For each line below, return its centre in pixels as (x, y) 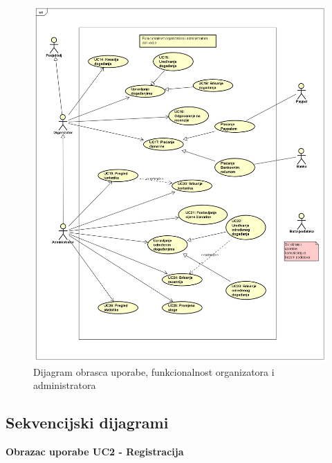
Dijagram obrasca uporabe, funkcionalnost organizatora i (154, 371)
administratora (65, 385)
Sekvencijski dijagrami (87, 423)
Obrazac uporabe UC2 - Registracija (95, 452)
